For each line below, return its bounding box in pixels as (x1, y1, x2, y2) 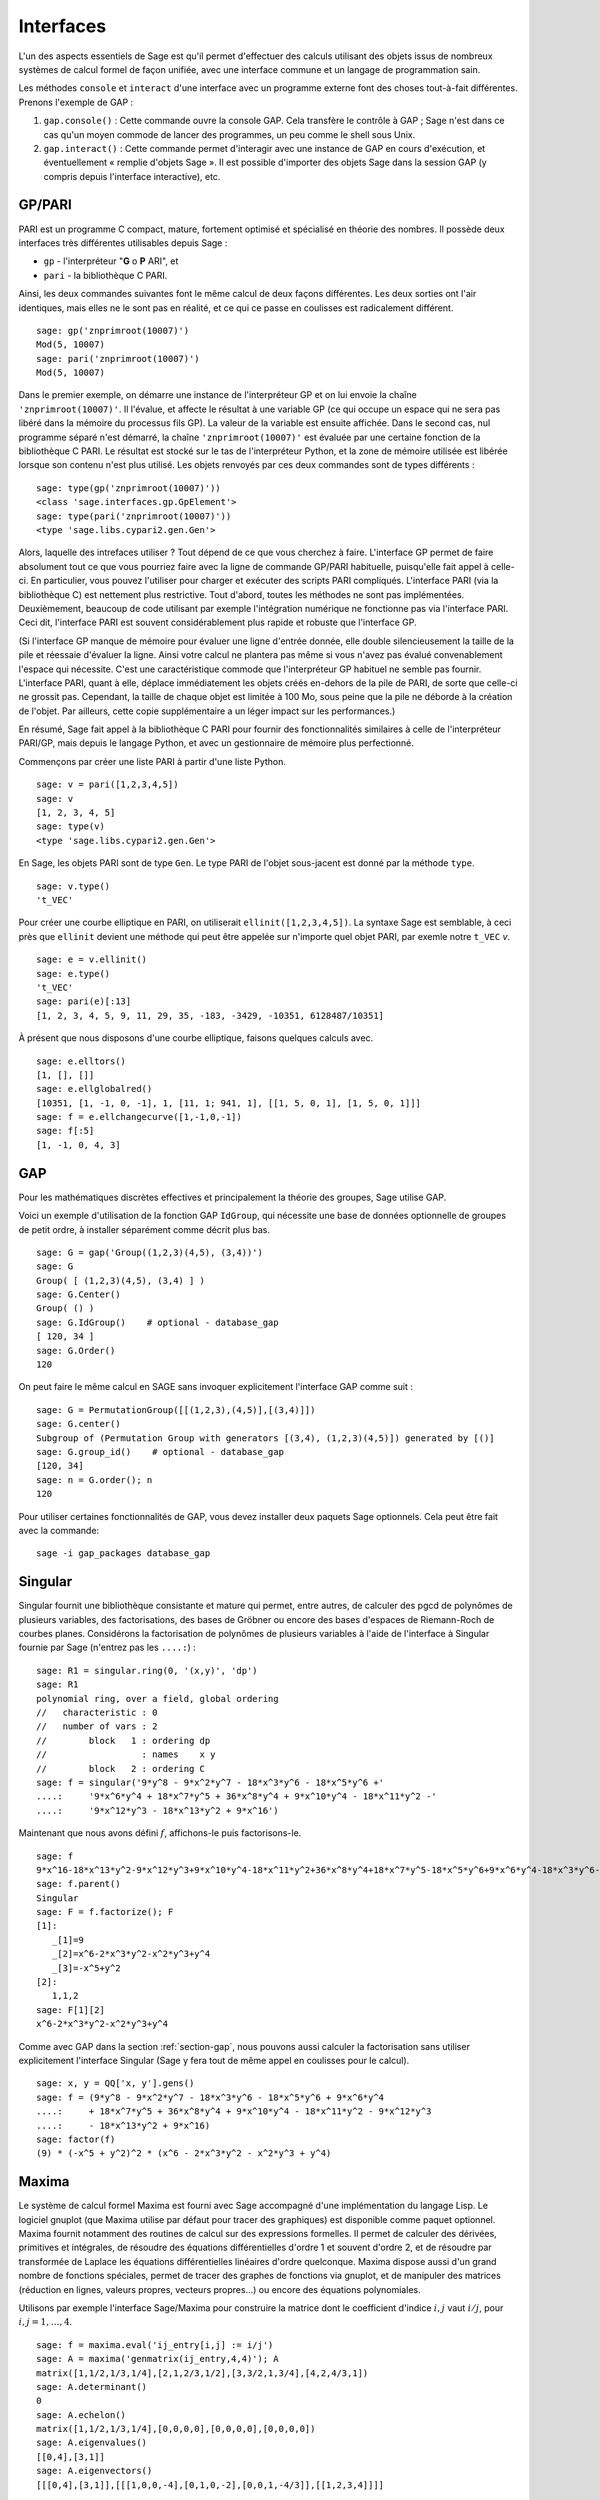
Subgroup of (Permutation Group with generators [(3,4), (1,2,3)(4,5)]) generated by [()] (36, 1432, 495, 1444)
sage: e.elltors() (36, 1055, 127, 1067)
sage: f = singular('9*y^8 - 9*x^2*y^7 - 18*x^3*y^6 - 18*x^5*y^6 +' (36, 1776, 385, 1788)
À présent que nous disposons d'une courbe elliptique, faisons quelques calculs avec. (18, 1032, 374, 1044)
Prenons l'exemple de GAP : (18, 96, 134, 108)
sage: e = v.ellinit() (36, 954, 148, 965)
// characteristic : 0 (36, 1706, 158, 1718)
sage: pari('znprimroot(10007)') (36, 353, 200, 364)
